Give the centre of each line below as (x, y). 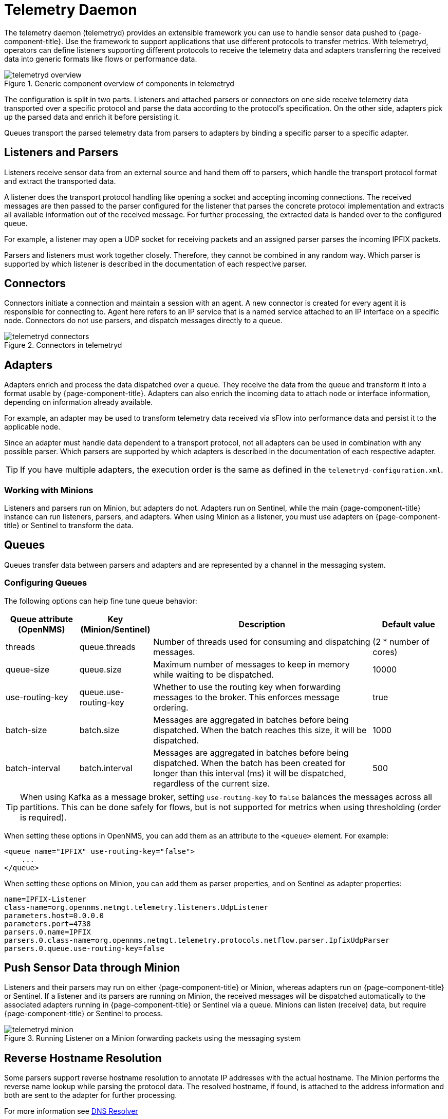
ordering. (171, 707)
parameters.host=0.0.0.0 (54, 915)
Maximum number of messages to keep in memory (251, 664)
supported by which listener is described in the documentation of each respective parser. (155, 264)
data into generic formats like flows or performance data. (101, 59)
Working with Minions (49, 490)
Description (262, 624)
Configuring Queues (46, 583)
